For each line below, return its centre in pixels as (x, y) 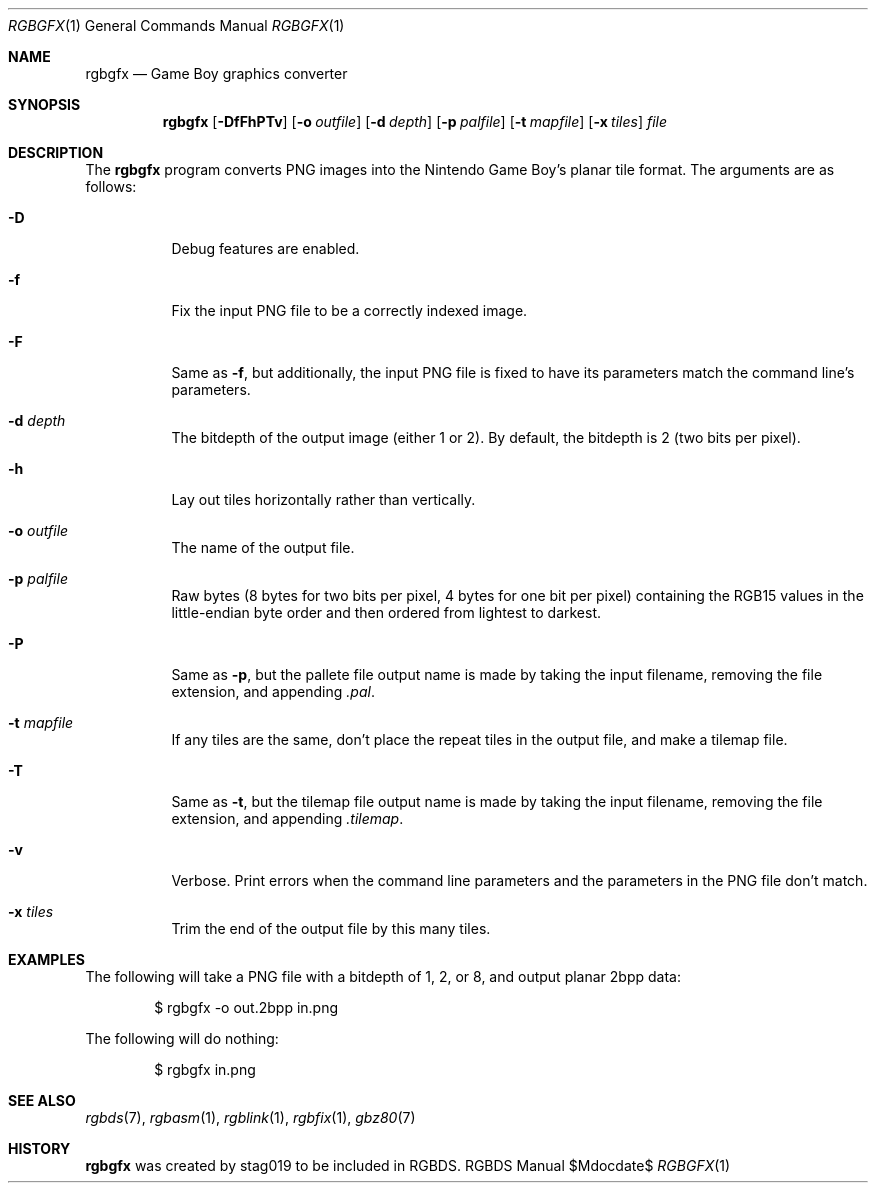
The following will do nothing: (182, 1038)
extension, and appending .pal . (273, 691)
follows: (111, 186)
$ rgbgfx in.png (205, 1069)
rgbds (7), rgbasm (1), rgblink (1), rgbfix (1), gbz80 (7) (250, 1117)
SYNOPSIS (44, 104)
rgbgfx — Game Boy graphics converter (216, 73)
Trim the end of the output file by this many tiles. (331, 928)
